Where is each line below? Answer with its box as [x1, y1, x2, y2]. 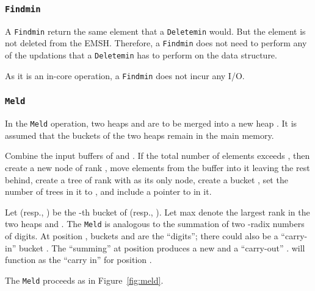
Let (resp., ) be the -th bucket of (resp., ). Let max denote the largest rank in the [5, 205, 310, 218]
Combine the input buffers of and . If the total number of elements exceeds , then [5, 149, 310, 162]
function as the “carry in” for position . [5, 253, 152, 266]
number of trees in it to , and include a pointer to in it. [5, 185, 212, 198]
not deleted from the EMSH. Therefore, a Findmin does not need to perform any [5, 37, 307, 49]
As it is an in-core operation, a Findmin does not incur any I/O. [5, 69, 245, 82]
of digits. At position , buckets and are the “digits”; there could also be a [5, 230, 278, 242]
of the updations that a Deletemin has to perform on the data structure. [5, 49, 277, 61]
